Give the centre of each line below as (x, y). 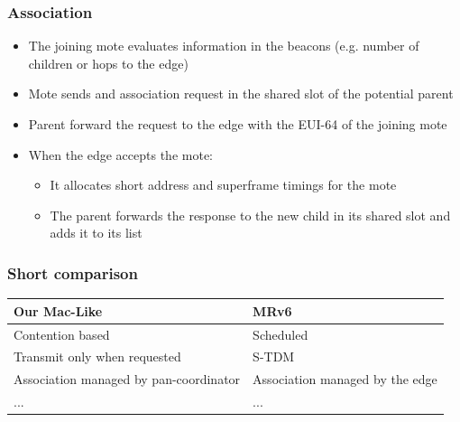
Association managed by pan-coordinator (127, 379)
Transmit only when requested (97, 356)
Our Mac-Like (58, 310)
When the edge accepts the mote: (121, 154)
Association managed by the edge (345, 379)
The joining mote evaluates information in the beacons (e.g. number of (224, 46)
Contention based (62, 334)
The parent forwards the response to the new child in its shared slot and (250, 215)
